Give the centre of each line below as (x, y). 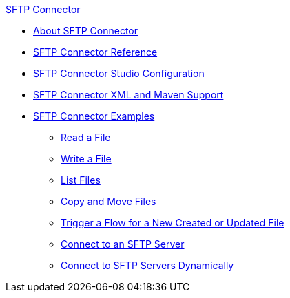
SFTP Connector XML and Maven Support (128, 95)
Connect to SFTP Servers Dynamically (147, 265)
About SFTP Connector (86, 31)
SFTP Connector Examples (94, 116)
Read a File (86, 137)
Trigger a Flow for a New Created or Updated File (173, 223)
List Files (81, 180)
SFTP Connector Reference (95, 52)
